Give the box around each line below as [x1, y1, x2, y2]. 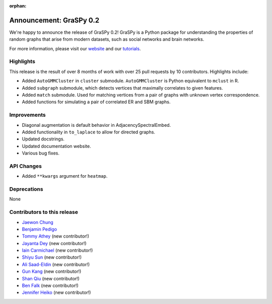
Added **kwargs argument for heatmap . [22, 173, 108, 179]
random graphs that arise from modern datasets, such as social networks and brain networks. [9, 36, 205, 42]
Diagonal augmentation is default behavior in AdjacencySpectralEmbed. [22, 122, 171, 128]
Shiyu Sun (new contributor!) [22, 254, 82, 260]
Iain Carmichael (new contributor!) [22, 247, 93, 254]
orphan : [9, 3, 27, 9]
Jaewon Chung [22, 219, 54, 225]
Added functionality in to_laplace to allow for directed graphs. [22, 129, 156, 135]
